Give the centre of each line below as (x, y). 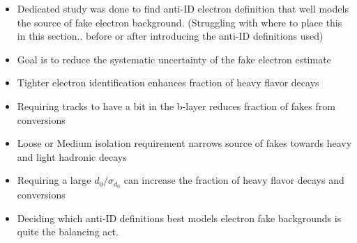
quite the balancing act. (68, 232)
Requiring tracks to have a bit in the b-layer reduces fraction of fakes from (176, 105)
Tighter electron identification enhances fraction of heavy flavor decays (168, 83)
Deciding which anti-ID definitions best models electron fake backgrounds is (179, 218)
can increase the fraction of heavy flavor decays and (234, 180)
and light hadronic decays (72, 156)
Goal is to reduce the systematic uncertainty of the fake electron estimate (174, 59)
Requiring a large (54, 180)
